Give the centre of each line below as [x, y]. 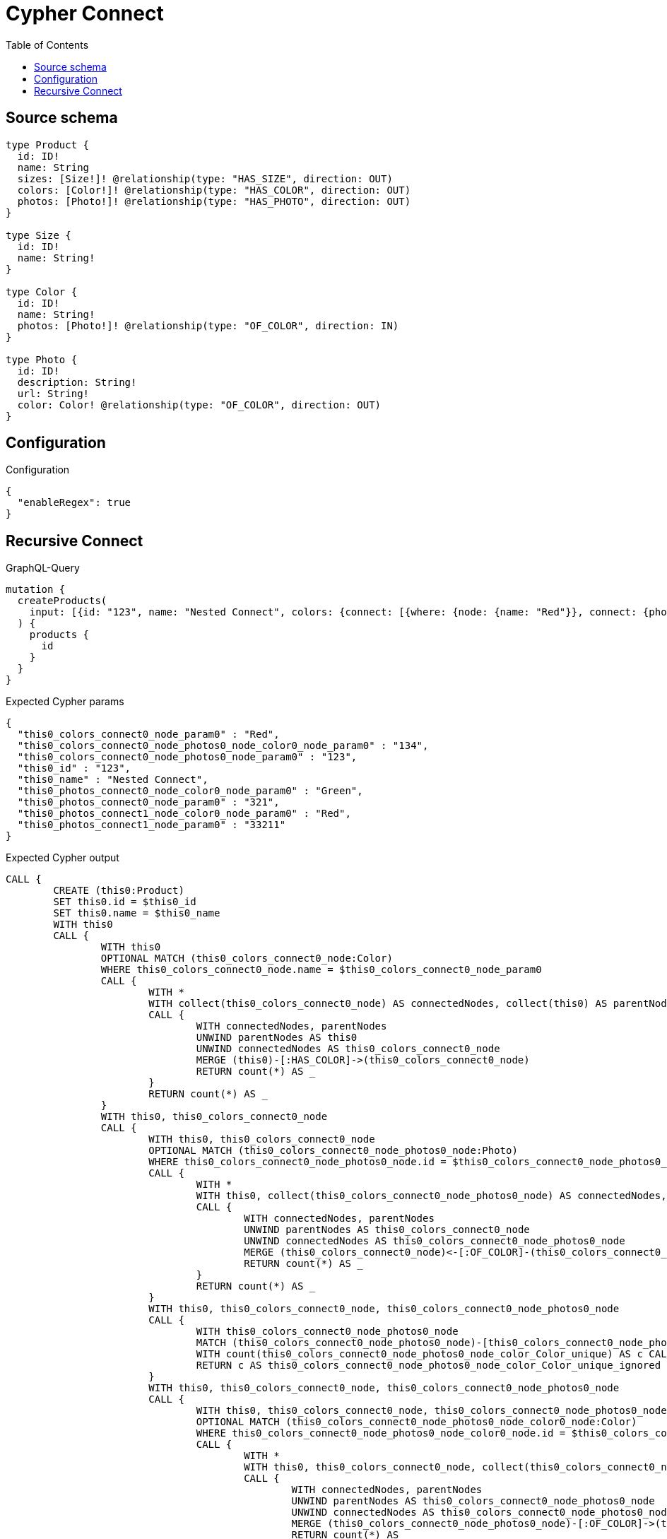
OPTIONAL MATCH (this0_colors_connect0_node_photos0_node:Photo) [333, 1151]
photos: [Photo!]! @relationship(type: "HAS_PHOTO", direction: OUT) [214, 201]
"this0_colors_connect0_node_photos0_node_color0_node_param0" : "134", [223, 746]
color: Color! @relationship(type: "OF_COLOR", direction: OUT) [199, 405]
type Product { [48, 145]
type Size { [39, 235]
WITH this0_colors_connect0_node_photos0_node [327, 1332]
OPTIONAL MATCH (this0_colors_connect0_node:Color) [247, 959]
